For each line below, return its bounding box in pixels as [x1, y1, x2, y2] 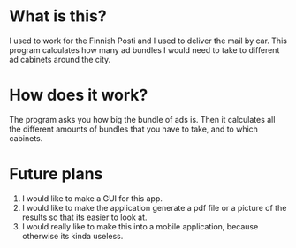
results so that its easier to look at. [21, 212, 148, 222]
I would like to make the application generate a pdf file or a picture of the [21, 202, 287, 213]
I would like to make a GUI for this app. [21, 192, 163, 204]
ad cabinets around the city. [9, 54, 111, 64]
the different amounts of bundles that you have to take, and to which [9, 124, 259, 134]
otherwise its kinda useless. [21, 230, 124, 241]
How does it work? [9, 86, 148, 105]
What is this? [9, 6, 108, 26]
